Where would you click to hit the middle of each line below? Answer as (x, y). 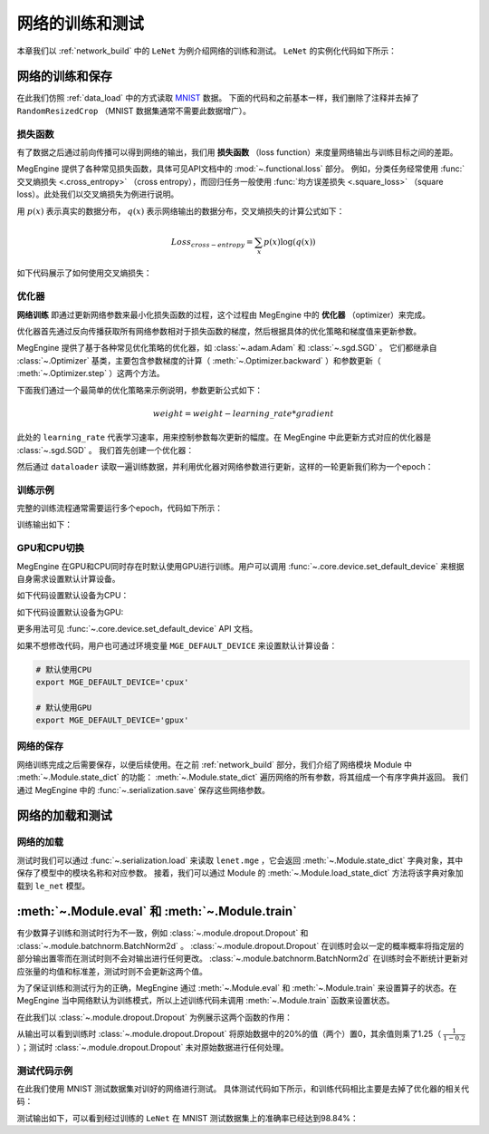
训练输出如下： (44, 525)
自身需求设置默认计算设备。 (68, 578)
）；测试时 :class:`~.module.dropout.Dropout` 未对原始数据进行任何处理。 (153, 1047)
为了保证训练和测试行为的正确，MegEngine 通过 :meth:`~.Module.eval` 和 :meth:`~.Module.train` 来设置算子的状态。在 (237, 988)
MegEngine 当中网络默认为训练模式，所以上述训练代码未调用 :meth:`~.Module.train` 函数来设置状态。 (206, 1001)
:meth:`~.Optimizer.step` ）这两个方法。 (91, 373)
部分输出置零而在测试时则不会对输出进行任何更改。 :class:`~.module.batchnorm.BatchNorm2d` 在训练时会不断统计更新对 (242, 959)
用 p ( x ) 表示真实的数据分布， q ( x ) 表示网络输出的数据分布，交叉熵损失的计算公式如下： (181, 211)
